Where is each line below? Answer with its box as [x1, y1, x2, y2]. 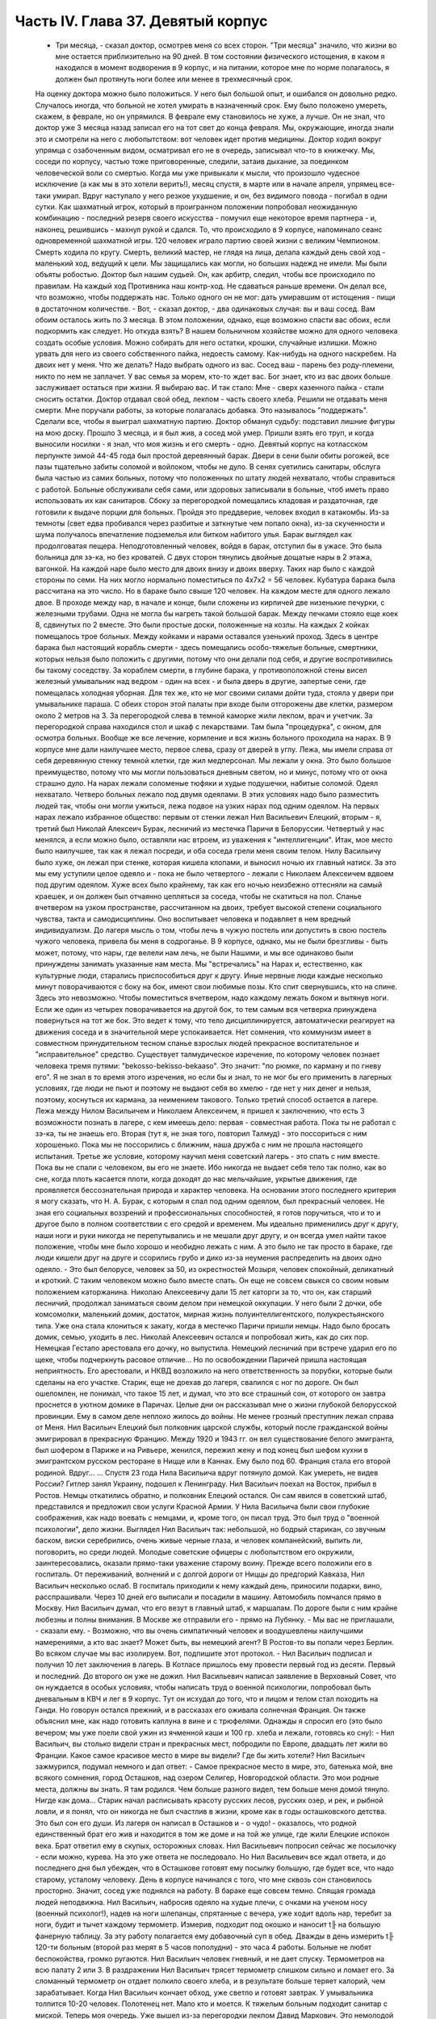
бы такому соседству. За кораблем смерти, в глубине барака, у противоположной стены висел [35, 665, 367, 675]
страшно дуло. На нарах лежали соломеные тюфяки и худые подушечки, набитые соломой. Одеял [35, 778, 379, 787]
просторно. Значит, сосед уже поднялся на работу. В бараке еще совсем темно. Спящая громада [35, 1886, 375, 1895]
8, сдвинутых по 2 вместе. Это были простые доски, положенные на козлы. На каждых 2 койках [35, 620, 370, 630]
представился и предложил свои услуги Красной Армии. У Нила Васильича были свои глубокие [35, 1501, 371, 1511]
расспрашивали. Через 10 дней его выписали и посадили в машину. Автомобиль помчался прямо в [35, 1592, 382, 1602]
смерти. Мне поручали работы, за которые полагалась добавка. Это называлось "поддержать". [35, 405, 369, 415]
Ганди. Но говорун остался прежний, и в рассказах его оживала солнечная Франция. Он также [35, 1705, 367, 1715]
